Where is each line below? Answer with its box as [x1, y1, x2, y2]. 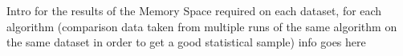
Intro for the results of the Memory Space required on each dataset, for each [6, 2, 382, 18]
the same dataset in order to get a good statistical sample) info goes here [6, 34, 366, 50]
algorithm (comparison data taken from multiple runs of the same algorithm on [6, 18, 397, 34]
